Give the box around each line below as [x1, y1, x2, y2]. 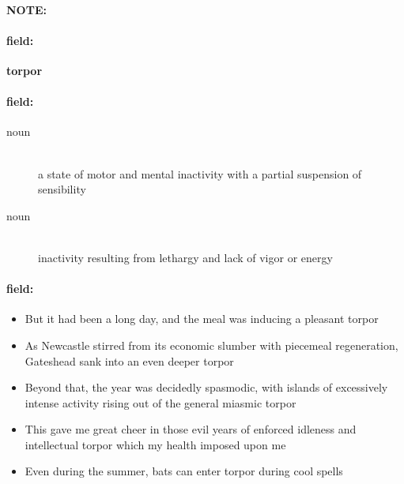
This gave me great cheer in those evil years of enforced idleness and [25, 421, 357, 437]
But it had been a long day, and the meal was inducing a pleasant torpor [25, 310, 379, 327]
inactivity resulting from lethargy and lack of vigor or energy [38, 249, 333, 265]
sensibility [38, 181, 86, 197]
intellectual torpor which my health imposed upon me [25, 436, 286, 452]
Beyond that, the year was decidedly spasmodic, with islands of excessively [25, 379, 388, 396]
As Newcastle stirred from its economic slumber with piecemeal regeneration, [25, 336, 398, 353]
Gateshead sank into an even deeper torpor [25, 352, 234, 369]
